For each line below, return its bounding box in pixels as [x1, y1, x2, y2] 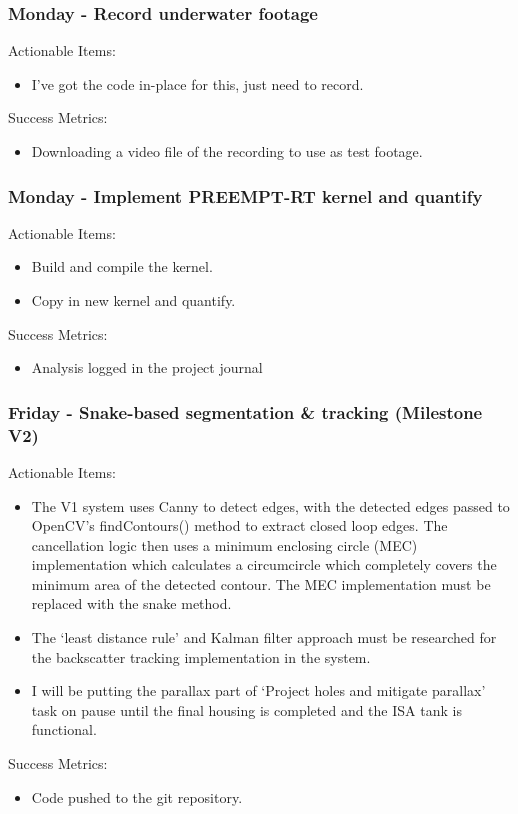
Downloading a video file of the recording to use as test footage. [31, 141, 423, 161]
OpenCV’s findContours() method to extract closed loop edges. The [31, 515, 448, 536]
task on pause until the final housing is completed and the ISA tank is [31, 699, 462, 720]
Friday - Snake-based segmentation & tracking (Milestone [8, 399, 483, 424]
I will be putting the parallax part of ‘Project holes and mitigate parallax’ [31, 680, 486, 701]
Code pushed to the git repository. [31, 786, 243, 807]
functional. [31, 719, 97, 740]
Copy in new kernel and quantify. [31, 290, 236, 310]
